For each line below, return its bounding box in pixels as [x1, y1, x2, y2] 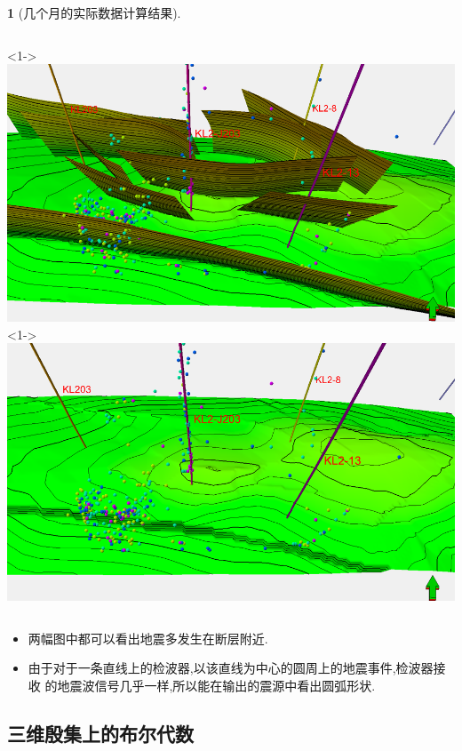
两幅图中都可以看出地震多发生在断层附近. [28, 628, 268, 647]
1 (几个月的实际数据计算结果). [7, 4, 181, 21]
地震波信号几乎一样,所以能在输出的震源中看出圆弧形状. [57, 675, 376, 694]
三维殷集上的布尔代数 [7, 719, 194, 747]
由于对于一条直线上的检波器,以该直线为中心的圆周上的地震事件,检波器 [28, 659, 434, 677]
